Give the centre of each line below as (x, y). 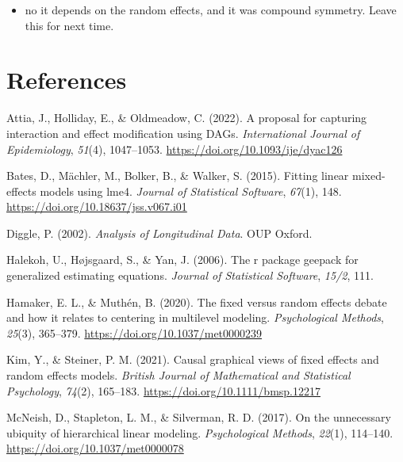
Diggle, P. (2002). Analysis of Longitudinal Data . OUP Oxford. (159, 233)
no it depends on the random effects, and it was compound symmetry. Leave (211, 10)
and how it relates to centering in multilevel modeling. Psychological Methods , (195, 317)
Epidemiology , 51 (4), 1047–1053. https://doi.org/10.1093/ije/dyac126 (175, 149)
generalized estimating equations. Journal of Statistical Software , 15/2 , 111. (190, 275)
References (67, 80)
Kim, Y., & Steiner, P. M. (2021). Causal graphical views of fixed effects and (193, 359)
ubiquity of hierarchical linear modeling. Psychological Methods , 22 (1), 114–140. (200, 432)
